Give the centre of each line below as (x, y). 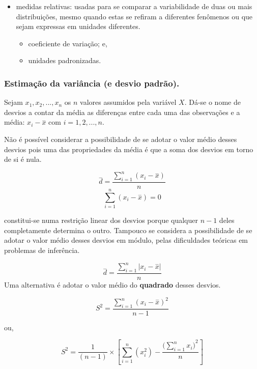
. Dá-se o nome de (212, 102)
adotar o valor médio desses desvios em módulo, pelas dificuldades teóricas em (126, 240)
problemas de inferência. (42, 250)
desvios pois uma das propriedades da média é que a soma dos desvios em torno (129, 149)
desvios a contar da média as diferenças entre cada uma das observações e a (122, 112)
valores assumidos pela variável (128, 102)
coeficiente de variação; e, (68, 43)
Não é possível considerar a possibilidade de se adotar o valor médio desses (121, 139)
